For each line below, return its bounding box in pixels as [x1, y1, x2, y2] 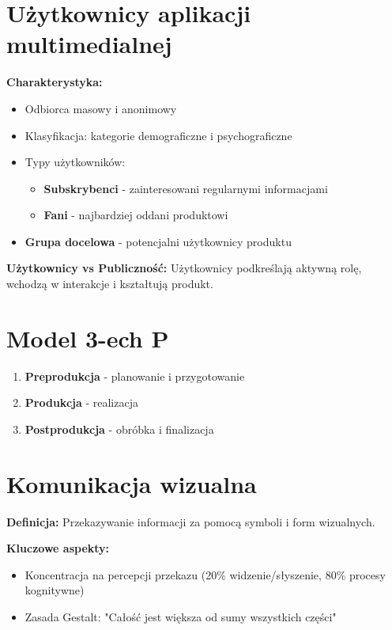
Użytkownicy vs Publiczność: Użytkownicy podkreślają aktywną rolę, [6, 260, 362, 276]
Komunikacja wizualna [6, 467, 257, 499]
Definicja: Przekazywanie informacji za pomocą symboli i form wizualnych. [6, 513, 375, 529]
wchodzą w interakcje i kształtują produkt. [6, 275, 213, 292]
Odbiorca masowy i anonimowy [24, 100, 177, 116]
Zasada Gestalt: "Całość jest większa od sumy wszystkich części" [24, 609, 337, 625]
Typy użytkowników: [24, 154, 126, 170]
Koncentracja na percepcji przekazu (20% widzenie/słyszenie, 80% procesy [24, 566, 386, 583]
